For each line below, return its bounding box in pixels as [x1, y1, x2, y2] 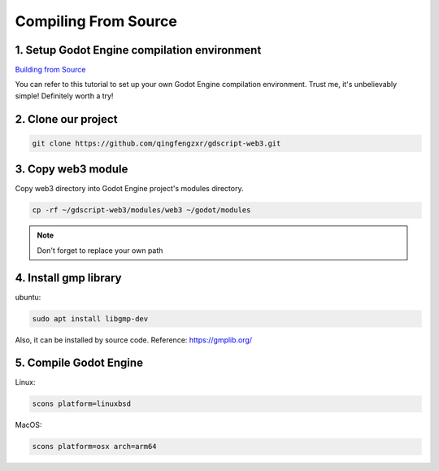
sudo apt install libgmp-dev [32, 314, 149, 323]
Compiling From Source [15, 12, 178, 30]
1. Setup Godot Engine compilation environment [15, 43, 262, 57]
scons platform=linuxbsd [32, 399, 132, 408]
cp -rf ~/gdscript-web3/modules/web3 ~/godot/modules [32, 206, 251, 215]
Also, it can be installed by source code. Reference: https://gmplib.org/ [15, 334, 252, 345]
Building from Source [15, 65, 86, 75]
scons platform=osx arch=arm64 [32, 442, 158, 451]
